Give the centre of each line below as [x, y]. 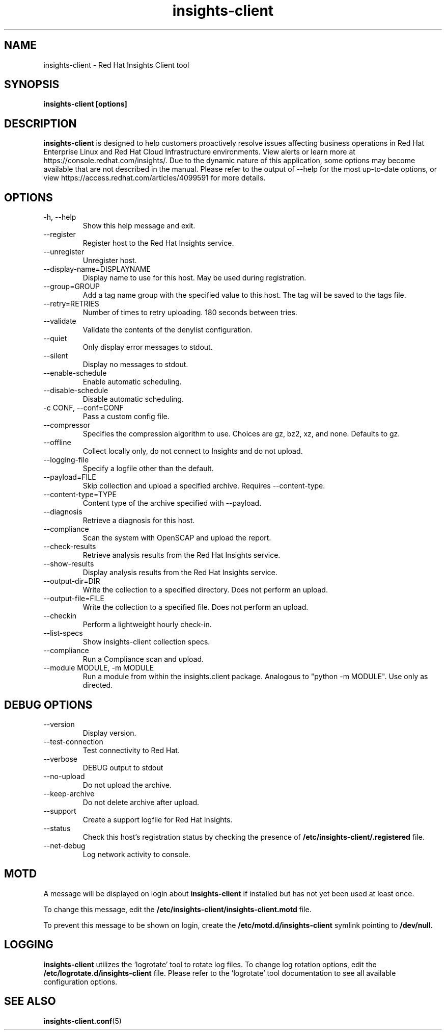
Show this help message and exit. [139, 226]
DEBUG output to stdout [123, 767]
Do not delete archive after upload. [141, 802]
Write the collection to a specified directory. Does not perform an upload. [205, 590]
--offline [57, 443]
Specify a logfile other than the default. [148, 469]
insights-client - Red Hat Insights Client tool [116, 65]
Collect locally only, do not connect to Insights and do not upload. [193, 451]
